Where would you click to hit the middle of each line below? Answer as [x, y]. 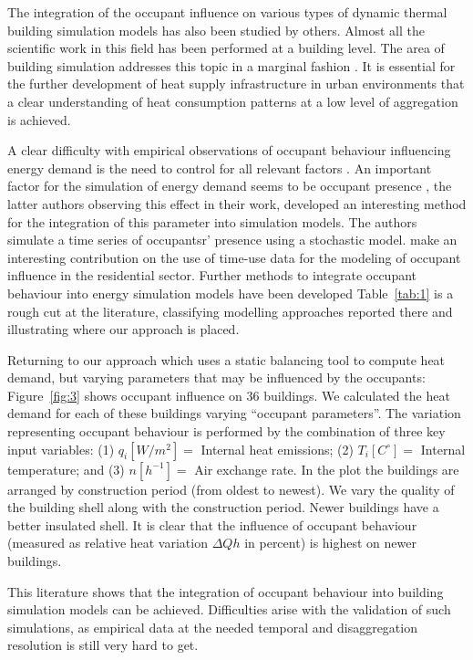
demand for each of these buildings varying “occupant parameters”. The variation [234, 413]
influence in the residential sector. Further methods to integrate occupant [212, 275]
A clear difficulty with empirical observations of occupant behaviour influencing [229, 150]
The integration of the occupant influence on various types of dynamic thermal [227, 12]
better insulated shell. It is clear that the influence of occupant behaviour [212, 524]
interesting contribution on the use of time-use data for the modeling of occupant [234, 257]
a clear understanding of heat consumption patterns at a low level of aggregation [233, 101]
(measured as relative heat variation [108, 543]
